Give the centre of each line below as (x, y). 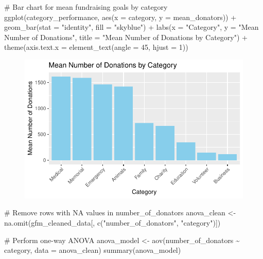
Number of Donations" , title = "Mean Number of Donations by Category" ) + (126, 37)
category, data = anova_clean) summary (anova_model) (93, 250)
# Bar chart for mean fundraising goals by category (86, 7)
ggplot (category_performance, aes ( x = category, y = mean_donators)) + (120, 17)
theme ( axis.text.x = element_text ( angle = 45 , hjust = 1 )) (96, 47)
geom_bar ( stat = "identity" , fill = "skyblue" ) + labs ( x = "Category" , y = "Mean (131, 27)
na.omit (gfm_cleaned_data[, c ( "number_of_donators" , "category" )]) (112, 222)
